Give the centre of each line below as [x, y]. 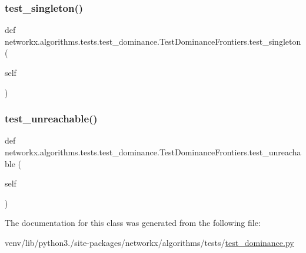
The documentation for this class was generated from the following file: [133, 223]
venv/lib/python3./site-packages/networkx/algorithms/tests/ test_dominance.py [149, 242]
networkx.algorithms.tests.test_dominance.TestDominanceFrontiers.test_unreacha [153, 152]
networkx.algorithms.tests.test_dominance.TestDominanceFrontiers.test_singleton [153, 41]
